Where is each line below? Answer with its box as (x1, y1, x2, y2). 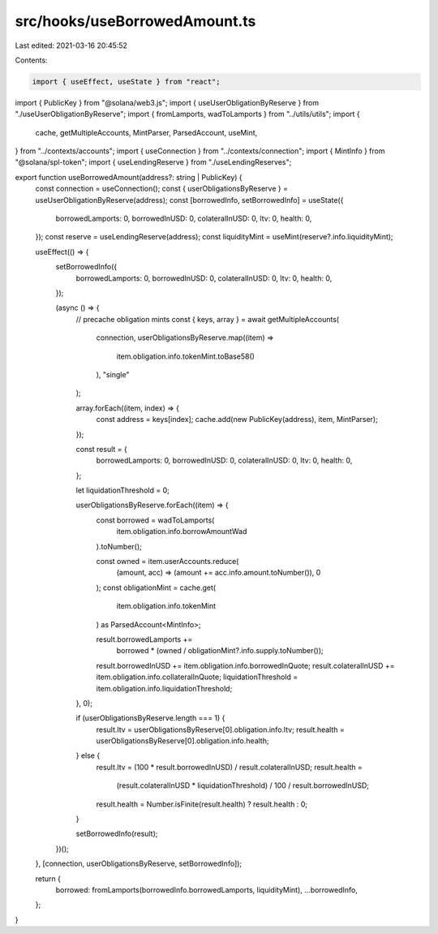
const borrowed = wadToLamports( (96, 515, 215, 525)
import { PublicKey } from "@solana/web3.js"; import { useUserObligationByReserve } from (15, 97, 320, 107)
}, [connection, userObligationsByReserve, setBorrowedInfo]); (35, 859, 243, 868)
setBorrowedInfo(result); (75, 829, 158, 839)
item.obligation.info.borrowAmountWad (116, 527, 247, 536)
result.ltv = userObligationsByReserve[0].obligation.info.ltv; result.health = (96, 725, 345, 734)
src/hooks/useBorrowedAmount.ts (15, 12, 256, 30)
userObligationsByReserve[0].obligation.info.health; (96, 736, 269, 746)
